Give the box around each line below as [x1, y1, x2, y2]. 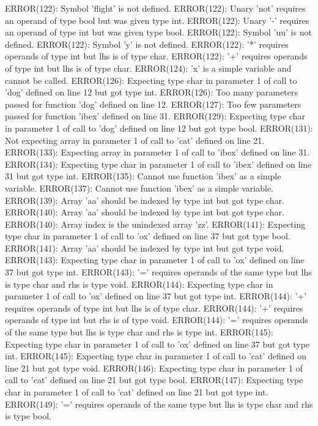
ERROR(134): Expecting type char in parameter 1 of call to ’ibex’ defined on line [5, 157, 312, 170]
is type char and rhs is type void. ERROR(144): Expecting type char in [5, 277, 273, 290]
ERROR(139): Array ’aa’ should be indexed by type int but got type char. [5, 193, 284, 206]
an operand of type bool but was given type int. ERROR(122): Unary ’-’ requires [5, 13, 309, 26]
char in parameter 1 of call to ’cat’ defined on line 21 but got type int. [5, 386, 268, 398]
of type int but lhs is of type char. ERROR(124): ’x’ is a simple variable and [5, 61, 292, 74]
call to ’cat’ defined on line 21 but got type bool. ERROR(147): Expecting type [5, 373, 303, 386]
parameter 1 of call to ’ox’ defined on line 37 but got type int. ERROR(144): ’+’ [5, 290, 307, 302]
